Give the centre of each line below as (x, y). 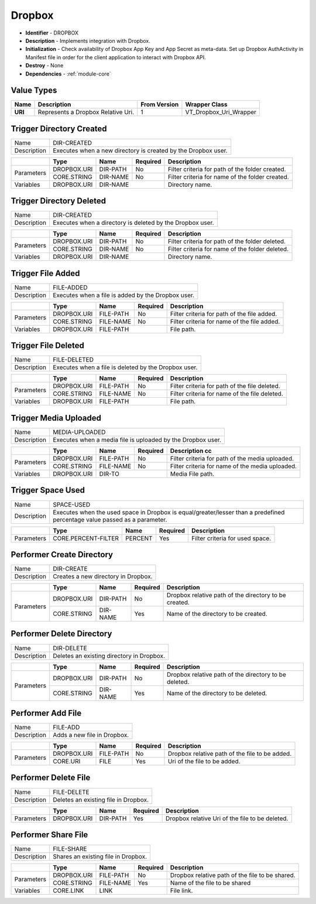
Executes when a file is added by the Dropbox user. (124, 295)
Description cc (191, 451)
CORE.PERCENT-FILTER (86, 538)
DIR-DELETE (70, 648)
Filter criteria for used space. (231, 538)
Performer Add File (46, 713)
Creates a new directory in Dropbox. (103, 576)
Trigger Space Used (48, 490)
